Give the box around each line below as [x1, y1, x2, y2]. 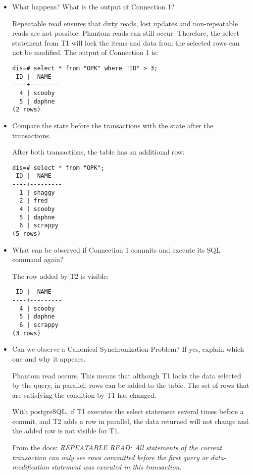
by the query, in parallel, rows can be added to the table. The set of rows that [12, 380, 250, 390]
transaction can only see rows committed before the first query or [12, 452, 208, 462]
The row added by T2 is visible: [12, 270, 109, 281]
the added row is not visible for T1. [12, 425, 120, 436]
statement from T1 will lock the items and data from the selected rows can [12, 37, 240, 48]
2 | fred [19, 197, 48, 205]
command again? [12, 254, 63, 264]
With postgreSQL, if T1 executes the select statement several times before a [12, 406, 244, 417]
